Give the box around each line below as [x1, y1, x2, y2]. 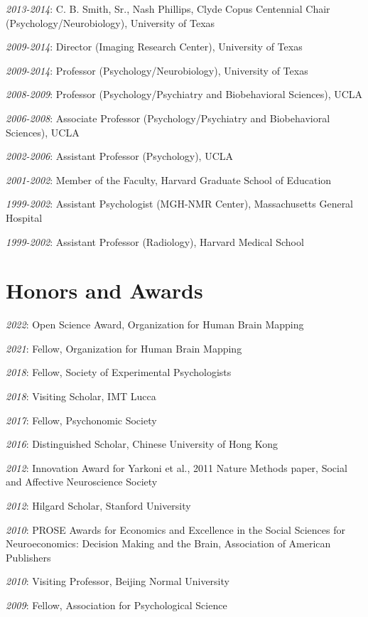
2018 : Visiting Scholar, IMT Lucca [6, 389, 156, 404]
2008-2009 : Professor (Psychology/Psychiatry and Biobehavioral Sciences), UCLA [6, 87, 363, 102]
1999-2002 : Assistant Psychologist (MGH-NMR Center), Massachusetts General [6, 196, 354, 211]
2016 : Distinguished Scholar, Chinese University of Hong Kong [6, 436, 278, 451]
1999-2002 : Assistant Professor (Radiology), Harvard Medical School [6, 234, 304, 249]
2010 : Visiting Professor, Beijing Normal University [6, 574, 229, 589]
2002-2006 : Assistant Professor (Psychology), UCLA [6, 149, 234, 163]
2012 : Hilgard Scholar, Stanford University [6, 498, 191, 513]
